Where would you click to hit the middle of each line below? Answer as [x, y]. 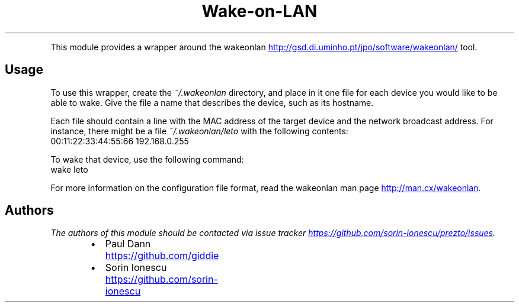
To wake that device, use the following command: [147, 159]
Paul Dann [128, 244]
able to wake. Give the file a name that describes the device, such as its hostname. [212, 102]
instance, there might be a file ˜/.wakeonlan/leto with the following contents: [199, 131]
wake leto [69, 169]
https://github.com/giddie [162, 256]
